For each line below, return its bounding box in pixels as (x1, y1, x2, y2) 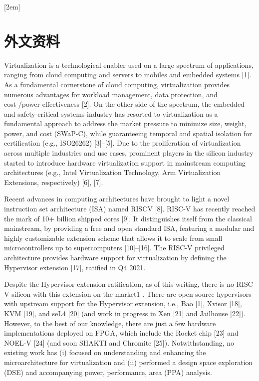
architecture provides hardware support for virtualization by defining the (4, 252, 227, 262)
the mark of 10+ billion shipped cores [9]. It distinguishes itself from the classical (4, 213, 252, 223)
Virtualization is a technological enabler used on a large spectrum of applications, (4, 59, 254, 70)
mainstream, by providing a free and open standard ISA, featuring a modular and (4, 223, 255, 233)
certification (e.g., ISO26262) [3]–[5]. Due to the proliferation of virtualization (4, 138, 241, 148)
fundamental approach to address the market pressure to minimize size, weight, (4, 118, 247, 129)
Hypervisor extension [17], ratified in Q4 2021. (4, 262, 146, 272)
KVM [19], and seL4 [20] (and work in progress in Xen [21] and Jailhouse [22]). (4, 308, 246, 318)
